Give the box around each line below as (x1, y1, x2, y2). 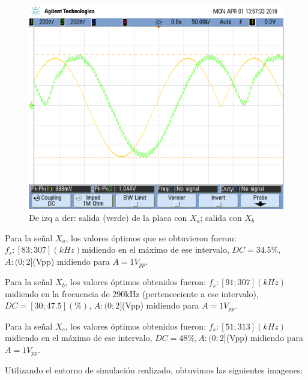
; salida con (200, 211, 242, 223)
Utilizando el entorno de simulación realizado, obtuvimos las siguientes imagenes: (5, 364, 303, 376)
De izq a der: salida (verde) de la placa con (29, 211, 187, 223)
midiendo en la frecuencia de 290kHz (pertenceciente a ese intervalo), (5, 287, 259, 300)
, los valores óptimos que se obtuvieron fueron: (65, 231, 237, 244)
